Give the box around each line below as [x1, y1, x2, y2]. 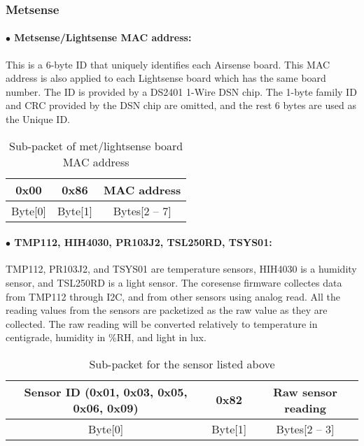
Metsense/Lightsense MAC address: [14, 30, 192, 45]
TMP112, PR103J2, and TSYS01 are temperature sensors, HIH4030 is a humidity [6, 261, 357, 276]
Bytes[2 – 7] [113, 202, 171, 219]
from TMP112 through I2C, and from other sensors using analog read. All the [6, 289, 340, 303]
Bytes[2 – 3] [276, 420, 335, 437]
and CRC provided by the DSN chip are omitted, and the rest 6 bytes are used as [6, 98, 356, 113]
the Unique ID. [6, 112, 70, 127]
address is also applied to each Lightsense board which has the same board [6, 71, 326, 85]
